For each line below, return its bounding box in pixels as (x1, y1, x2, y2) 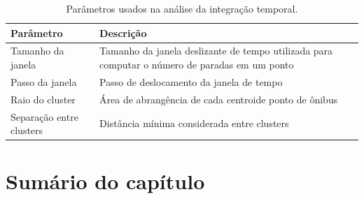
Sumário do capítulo (6, 167, 205, 196)
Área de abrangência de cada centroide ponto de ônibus (99, 91, 338, 106)
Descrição (99, 25, 147, 40)
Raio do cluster (10, 91, 76, 106)
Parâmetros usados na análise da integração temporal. (66, 1, 298, 15)
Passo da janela (10, 74, 77, 89)
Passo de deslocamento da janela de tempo (99, 74, 283, 89)
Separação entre (10, 109, 78, 124)
